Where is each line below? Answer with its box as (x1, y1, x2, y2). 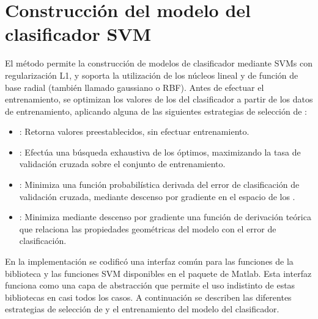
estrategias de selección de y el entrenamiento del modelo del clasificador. (5, 303, 279, 315)
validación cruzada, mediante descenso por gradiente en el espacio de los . (19, 190, 295, 203)
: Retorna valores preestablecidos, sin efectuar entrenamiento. (19, 125, 250, 138)
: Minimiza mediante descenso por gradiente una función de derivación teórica (19, 210, 311, 223)
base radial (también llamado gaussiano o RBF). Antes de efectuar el (5, 81, 264, 93)
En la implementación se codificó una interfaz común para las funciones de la (5, 255, 294, 268)
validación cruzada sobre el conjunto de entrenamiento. (19, 157, 226, 170)
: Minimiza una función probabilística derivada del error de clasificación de (19, 178, 300, 191)
